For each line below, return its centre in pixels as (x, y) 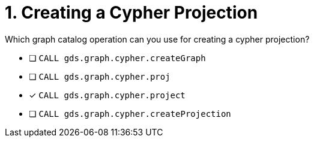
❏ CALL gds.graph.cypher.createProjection (130, 113)
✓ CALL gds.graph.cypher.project (107, 95)
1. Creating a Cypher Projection (131, 13)
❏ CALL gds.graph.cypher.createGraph (117, 58)
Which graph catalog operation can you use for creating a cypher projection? (157, 39)
